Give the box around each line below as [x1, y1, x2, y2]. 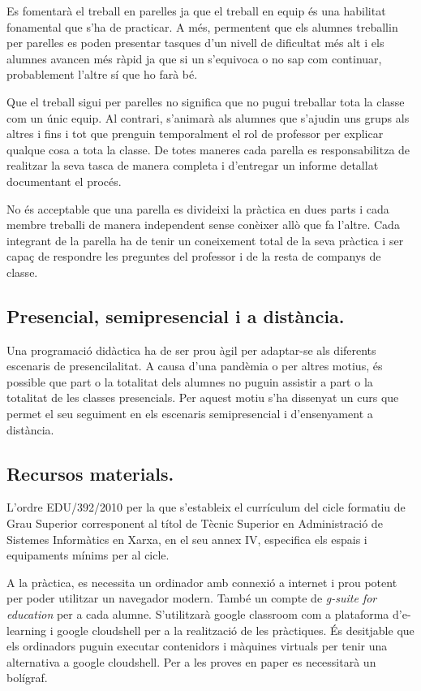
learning [6, 621, 47, 638]
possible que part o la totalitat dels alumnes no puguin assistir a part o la [6, 373, 373, 390]
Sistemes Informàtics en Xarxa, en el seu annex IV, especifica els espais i [6, 530, 367, 547]
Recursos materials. [6, 460, 174, 486]
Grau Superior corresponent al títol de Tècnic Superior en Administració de [6, 515, 383, 532]
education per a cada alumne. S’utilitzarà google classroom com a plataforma [6, 606, 389, 623]
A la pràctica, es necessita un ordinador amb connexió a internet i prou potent [6, 573, 397, 590]
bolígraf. [6, 669, 48, 686]
